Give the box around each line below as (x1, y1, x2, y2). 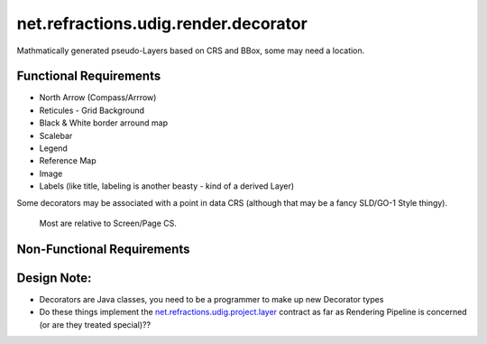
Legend (39, 143, 68, 153)
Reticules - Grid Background (39, 105, 144, 116)
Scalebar (39, 130, 73, 141)
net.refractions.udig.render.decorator (16, 14, 308, 33)
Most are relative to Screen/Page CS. (39, 218, 178, 228)
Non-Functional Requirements (16, 241, 190, 256)
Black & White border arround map (39, 117, 169, 128)
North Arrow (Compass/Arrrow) (39, 92, 157, 103)
